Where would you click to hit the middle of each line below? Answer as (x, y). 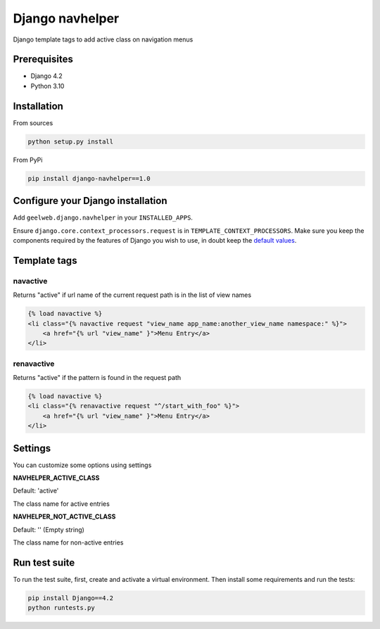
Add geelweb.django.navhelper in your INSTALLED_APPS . (103, 217)
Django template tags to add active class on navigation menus (103, 39)
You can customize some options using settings (82, 465)
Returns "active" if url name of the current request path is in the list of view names (132, 295)
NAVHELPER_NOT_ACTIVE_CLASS (64, 516)
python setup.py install (71, 141)
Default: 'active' (36, 491)
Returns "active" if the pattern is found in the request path (97, 378)
